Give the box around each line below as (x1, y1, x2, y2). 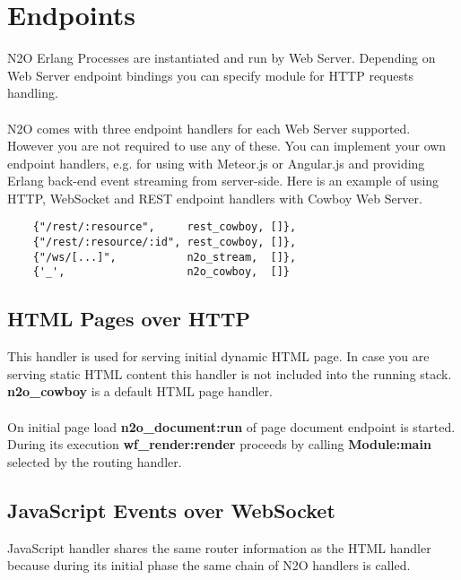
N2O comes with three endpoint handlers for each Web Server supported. (7, 118, 411, 137)
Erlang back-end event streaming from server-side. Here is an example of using (7, 171, 439, 190)
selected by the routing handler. (7, 452, 182, 471)
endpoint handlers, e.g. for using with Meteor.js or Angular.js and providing (7, 153, 425, 172)
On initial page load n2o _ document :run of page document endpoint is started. (7, 417, 456, 436)
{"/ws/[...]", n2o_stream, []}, (32, 250, 297, 264)
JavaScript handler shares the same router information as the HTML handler (7, 538, 431, 557)
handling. (7, 83, 58, 102)
